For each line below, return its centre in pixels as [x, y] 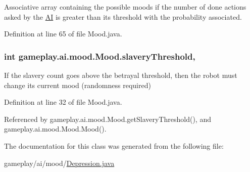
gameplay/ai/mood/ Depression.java [59, 163]
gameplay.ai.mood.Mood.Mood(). [55, 129]
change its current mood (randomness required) [78, 85]
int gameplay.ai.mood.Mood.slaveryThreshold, [100, 56]
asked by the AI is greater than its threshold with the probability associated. [123, 16]
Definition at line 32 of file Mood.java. [63, 102]
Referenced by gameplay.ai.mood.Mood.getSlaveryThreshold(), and [108, 119]
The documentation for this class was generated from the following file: [114, 145]
